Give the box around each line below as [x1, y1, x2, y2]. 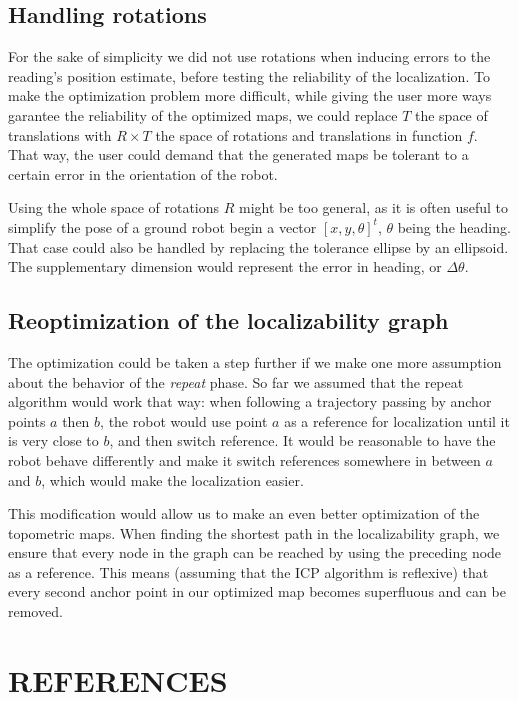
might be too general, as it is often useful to [239, 197, 508, 218]
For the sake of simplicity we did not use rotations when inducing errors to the [8, 46, 491, 67]
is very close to [8, 430, 99, 451]
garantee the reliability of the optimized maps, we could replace [8, 104, 398, 125]
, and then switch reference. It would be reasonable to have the [109, 430, 496, 451]
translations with [8, 124, 112, 145]
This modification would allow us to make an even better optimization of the [8, 503, 480, 524]
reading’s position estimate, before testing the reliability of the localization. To [8, 65, 490, 86]
